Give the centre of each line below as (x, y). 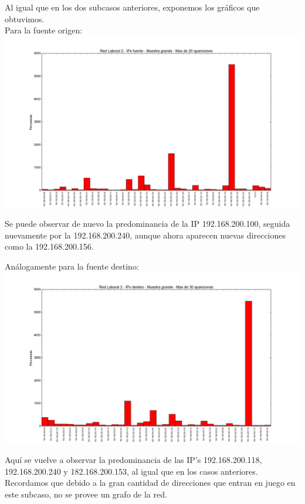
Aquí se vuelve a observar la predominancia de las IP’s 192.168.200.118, (133, 460)
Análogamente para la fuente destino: (72, 266)
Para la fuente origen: (44, 30)
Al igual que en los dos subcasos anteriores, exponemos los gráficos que (132, 7)
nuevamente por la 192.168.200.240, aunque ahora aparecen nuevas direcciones (145, 235)
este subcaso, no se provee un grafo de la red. (86, 494)
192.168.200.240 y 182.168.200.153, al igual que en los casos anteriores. (131, 471)
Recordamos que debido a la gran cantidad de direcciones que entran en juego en (150, 483)
